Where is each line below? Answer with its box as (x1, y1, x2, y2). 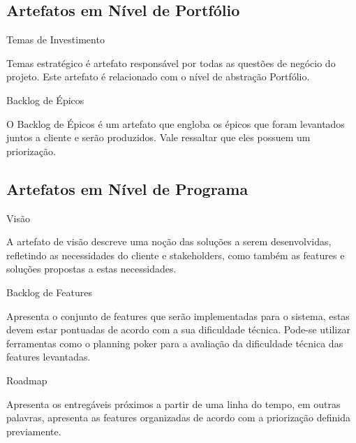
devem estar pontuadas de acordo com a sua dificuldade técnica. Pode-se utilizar (6, 322, 350, 337)
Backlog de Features (6, 284, 92, 299)
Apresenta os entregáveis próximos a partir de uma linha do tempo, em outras (6, 396, 341, 411)
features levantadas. (6, 349, 91, 364)
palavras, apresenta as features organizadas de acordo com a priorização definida (6, 410, 350, 425)
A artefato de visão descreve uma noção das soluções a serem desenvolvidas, (6, 234, 332, 249)
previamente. (6, 423, 61, 438)
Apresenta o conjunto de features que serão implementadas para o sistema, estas (6, 308, 350, 323)
